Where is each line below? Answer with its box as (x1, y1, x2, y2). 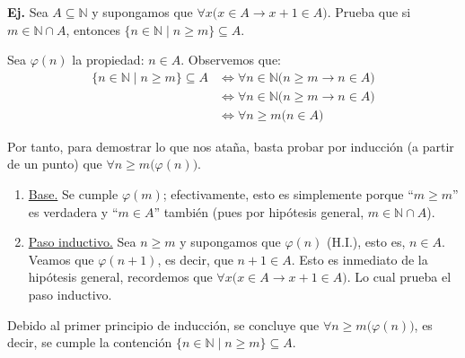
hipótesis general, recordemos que (28, 267, 213, 286)
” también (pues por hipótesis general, (154, 202, 364, 221)
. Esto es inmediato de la (291, 249, 428, 268)
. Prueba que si (327, 3, 411, 21)
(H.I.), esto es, (327, 232, 406, 251)
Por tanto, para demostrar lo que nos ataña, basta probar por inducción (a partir (7, 136, 454, 155)
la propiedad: (72, 50, 145, 69)
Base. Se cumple (28, 185, 118, 204)
